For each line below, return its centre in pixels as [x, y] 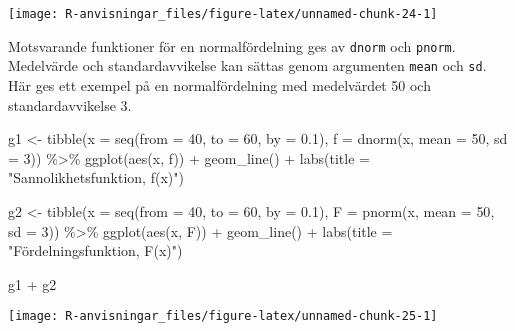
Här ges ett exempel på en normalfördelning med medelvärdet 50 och [219, 84]
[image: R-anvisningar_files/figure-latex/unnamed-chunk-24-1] [223, 14]
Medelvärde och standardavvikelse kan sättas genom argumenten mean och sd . [247, 65]
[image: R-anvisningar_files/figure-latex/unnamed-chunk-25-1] [223, 316]
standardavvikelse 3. [70, 104]
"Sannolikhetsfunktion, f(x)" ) [96, 177]
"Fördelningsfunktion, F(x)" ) [95, 250]
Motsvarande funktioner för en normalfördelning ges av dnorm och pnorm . [232, 45]
